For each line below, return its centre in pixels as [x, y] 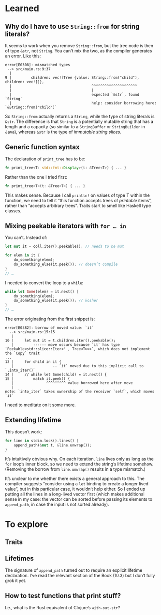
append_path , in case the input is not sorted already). [57, 504]
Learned [22, 9]
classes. [13, 211]
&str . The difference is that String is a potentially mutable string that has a [79, 121]
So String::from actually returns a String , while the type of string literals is [80, 116]
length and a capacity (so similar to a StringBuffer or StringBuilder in [75, 127]
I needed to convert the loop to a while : [44, 283]
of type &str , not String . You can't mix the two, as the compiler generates [79, 51]
